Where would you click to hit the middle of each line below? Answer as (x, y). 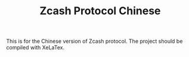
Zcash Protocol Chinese (100, 11)
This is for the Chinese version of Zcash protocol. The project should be (94, 41)
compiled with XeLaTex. (35, 47)
